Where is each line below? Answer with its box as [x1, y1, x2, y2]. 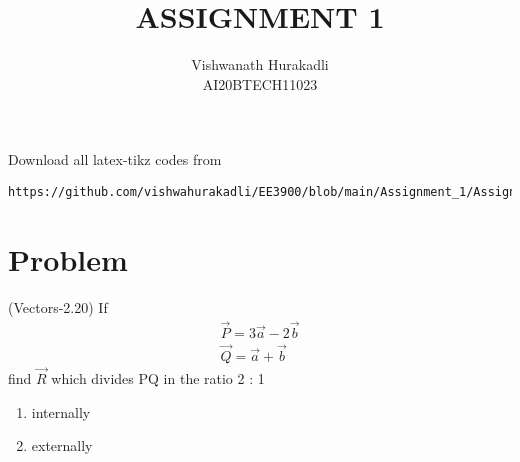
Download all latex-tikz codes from [8, 149, 222, 170]
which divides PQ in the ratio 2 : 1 [51, 368, 265, 388]
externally [31, 435, 93, 456]
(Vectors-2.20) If [8, 296, 108, 317]
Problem [8, 238, 128, 279]
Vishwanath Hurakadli [191, 54, 329, 75]
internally [31, 401, 91, 422]
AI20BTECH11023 [202, 73, 318, 94]
